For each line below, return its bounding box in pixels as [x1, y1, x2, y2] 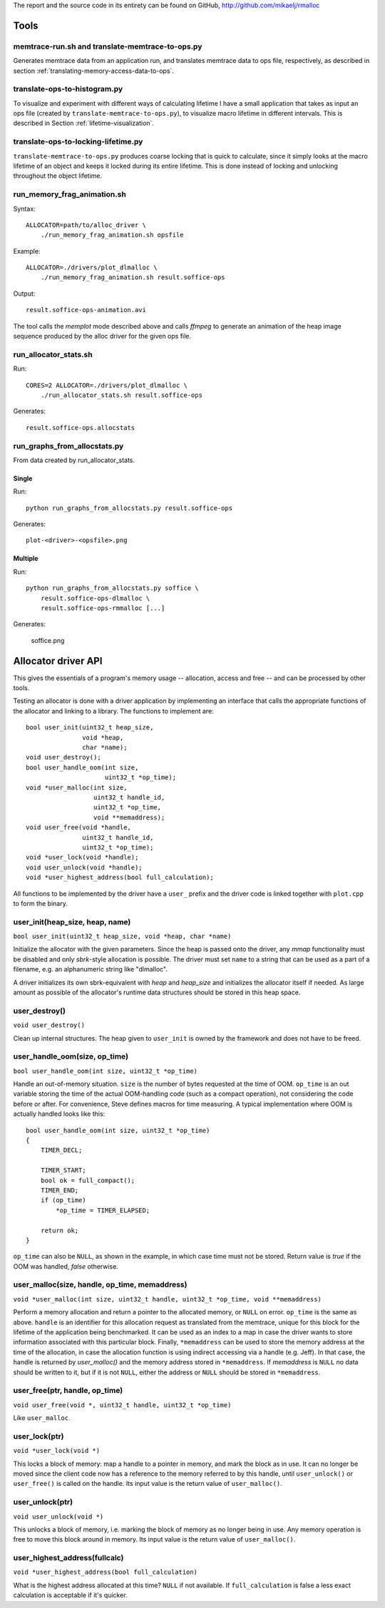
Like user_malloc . [13, 1414, 71, 1422]
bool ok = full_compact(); [40, 1176, 135, 1184]
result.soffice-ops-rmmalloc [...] [40, 604, 165, 612]
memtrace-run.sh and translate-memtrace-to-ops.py [13, 41, 202, 51]
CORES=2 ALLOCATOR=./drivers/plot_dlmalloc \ [26, 381, 188, 389]
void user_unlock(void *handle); [26, 863, 143, 872]
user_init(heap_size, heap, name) [13, 917, 131, 927]
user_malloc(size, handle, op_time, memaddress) [13, 1279, 188, 1289]
